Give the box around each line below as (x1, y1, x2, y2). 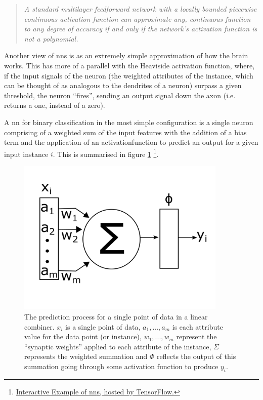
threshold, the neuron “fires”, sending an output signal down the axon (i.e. (4, 90, 236, 100)
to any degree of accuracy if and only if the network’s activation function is (24, 23, 257, 34)
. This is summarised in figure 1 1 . (53, 147, 159, 159)
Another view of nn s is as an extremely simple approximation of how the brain (4, 50, 248, 61)
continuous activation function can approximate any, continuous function (24, 13, 251, 24)
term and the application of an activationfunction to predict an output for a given (4, 137, 258, 147)
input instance (4, 148, 49, 159)
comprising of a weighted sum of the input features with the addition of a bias (4, 127, 247, 137)
